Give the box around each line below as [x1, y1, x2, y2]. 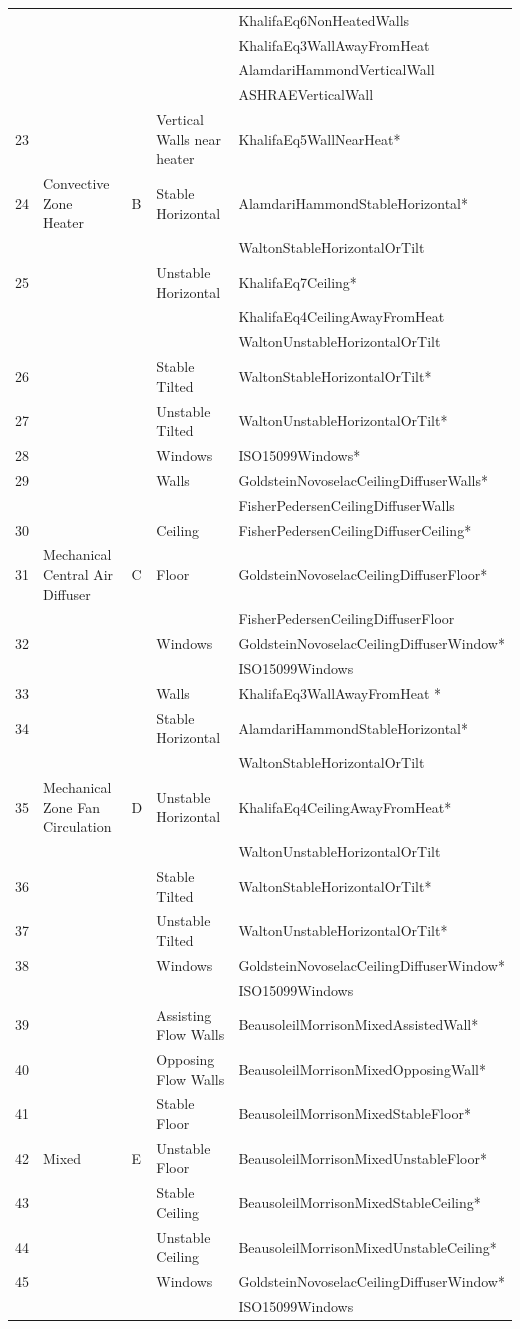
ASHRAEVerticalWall [238, 84, 374, 105]
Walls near [156, 128, 221, 149]
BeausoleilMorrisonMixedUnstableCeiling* [238, 1236, 497, 1257]
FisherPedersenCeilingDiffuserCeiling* [238, 519, 472, 540]
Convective [43, 173, 110, 194]
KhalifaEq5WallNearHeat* [238, 128, 401, 149]
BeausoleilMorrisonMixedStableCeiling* [238, 1192, 481, 1213]
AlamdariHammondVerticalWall [238, 59, 435, 80]
